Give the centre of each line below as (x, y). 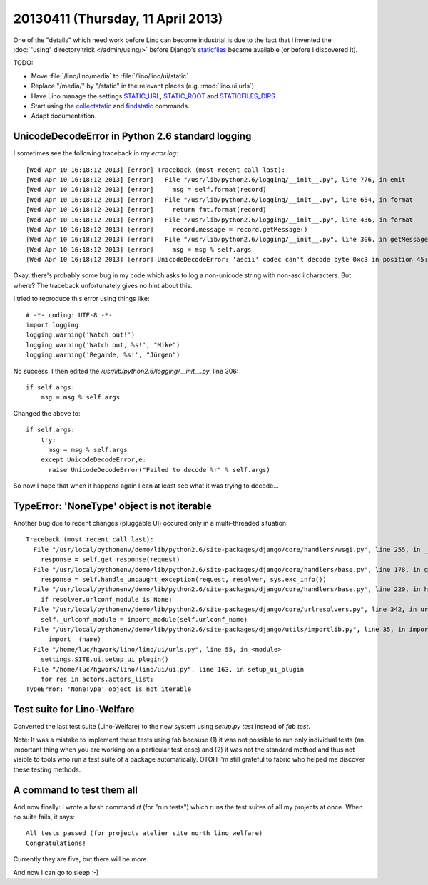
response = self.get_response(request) (110, 559)
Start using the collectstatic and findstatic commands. (110, 106)
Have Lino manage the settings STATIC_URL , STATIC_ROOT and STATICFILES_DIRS (153, 96)
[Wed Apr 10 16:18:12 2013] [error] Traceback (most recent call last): (156, 170)
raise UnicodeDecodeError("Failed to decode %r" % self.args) (159, 470)
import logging (52, 325)
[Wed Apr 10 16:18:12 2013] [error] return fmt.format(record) (146, 210)
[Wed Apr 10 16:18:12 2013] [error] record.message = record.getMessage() (167, 229)
